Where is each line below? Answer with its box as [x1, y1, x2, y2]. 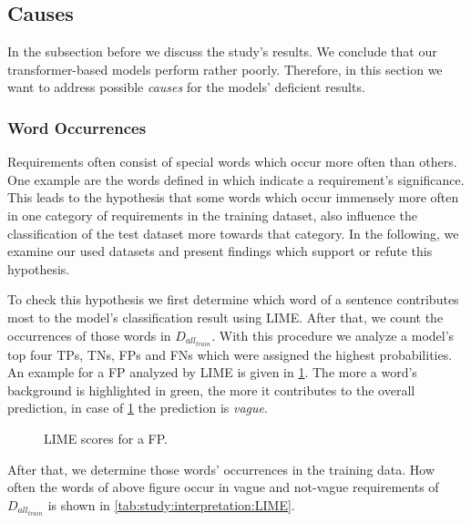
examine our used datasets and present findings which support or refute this [7, 241, 433, 261]
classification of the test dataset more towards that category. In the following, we [7, 223, 459, 242]
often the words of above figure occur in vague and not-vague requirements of [7, 477, 439, 497]
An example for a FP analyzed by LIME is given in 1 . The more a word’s [7, 363, 417, 382]
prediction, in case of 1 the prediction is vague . [7, 398, 268, 417]
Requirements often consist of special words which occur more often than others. [7, 152, 457, 171]
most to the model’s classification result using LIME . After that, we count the [7, 307, 444, 326]
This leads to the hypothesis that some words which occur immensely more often [7, 188, 459, 207]
